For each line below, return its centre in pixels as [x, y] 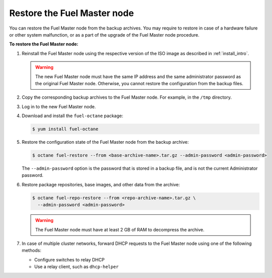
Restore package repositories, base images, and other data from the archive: [101, 184]
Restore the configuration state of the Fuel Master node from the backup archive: [105, 142]
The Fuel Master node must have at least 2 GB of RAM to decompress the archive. [120, 229]
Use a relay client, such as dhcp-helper [76, 267]
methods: [31, 250]
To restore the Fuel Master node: [44, 44]
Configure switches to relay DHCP [69, 259]
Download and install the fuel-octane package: [72, 116]
